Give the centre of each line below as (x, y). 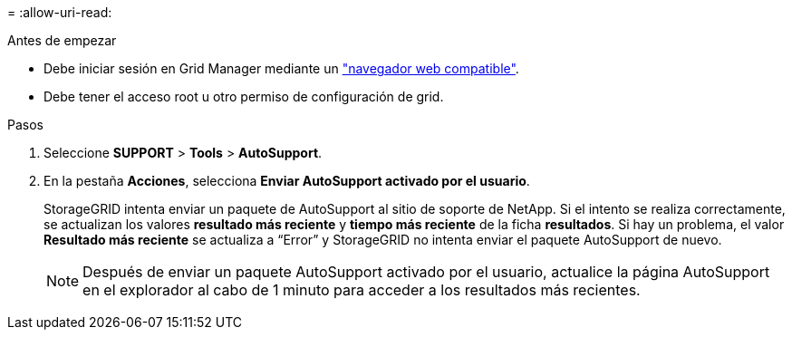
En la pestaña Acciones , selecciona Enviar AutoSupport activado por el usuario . (287, 181)
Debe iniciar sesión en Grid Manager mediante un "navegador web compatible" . (281, 68)
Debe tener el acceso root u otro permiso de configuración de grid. (244, 96)
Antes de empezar (62, 40)
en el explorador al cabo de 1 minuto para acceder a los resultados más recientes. (362, 290)
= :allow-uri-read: (60, 12)
